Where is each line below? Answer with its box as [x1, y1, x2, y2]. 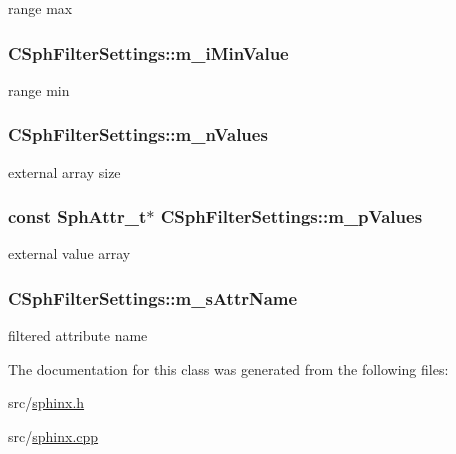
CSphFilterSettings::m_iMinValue [8, 40, 289, 65]
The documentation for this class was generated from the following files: [8, 358, 449, 379]
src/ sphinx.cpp [8, 426, 99, 447]
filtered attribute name [8, 325, 148, 346]
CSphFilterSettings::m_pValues [160, 204, 423, 229]
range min [8, 79, 70, 100]
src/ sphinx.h [8, 392, 85, 413]
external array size [8, 161, 121, 182]
